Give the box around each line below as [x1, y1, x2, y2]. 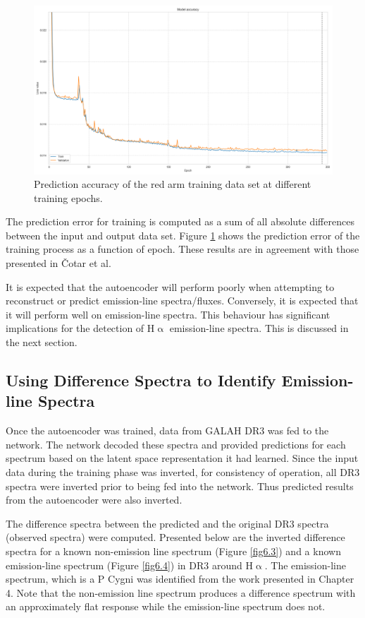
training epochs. [34, 190, 103, 205]
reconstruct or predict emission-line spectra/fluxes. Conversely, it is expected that [6, 293, 359, 308]
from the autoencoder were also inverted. [6, 492, 182, 507]
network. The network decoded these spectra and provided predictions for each [6, 436, 346, 451]
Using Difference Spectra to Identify [6, 369, 276, 391]
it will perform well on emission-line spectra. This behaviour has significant [6, 307, 330, 321]
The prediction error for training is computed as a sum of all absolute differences [6, 214, 354, 229]
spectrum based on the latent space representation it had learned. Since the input [6, 451, 359, 465]
